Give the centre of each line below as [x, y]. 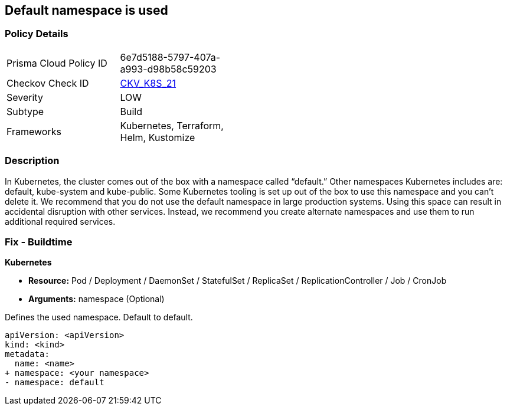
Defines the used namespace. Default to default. [99, 317]
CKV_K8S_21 [148, 83]
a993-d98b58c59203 [168, 69]
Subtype [25, 111]
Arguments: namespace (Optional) [97, 299]
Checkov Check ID [48, 83]
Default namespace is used [86, 10]
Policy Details [37, 34]
